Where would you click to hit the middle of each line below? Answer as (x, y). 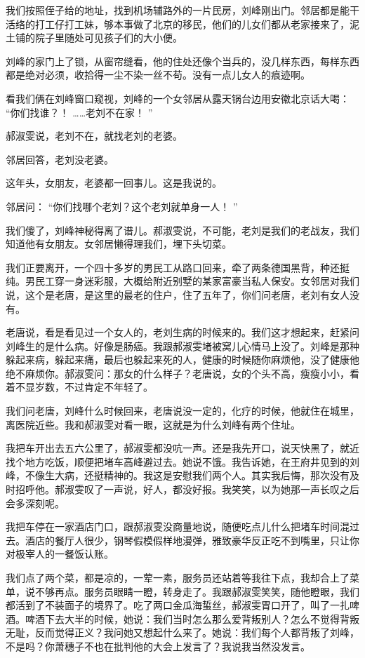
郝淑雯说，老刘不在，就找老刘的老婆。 (94, 136)
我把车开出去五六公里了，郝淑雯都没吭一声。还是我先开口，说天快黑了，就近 (182, 448)
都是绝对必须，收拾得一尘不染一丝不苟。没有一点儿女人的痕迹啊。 (158, 75)
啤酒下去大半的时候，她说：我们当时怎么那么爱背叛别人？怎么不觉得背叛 (192, 618)
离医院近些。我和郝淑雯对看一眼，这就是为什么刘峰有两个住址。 (153, 424)
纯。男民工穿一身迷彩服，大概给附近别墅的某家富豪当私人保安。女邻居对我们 (182, 281)
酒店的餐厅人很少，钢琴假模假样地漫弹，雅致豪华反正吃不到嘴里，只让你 (192, 540)
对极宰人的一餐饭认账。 (60, 554)
